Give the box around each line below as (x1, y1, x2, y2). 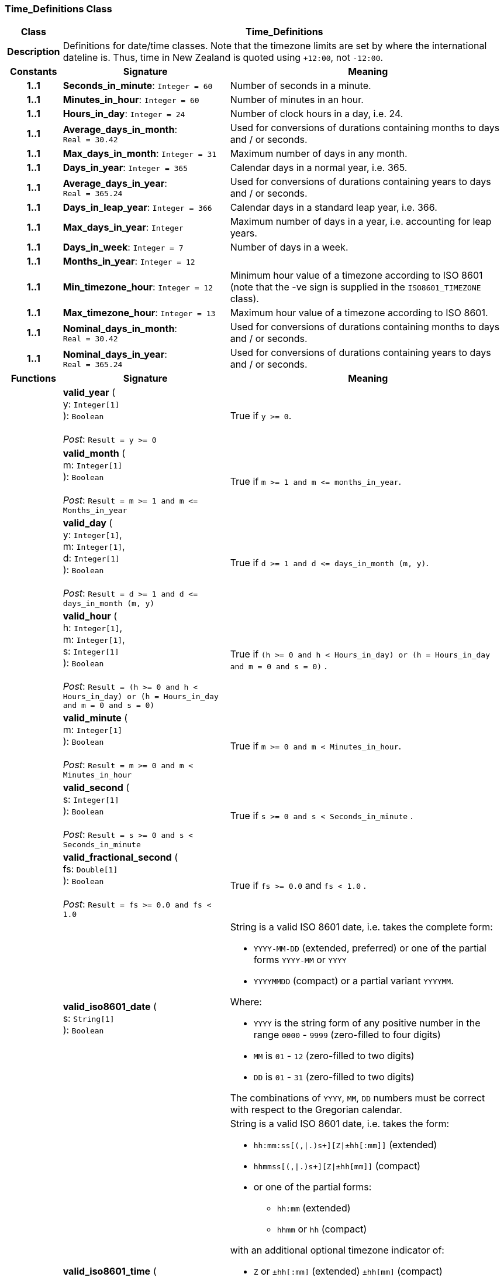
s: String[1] (63, 1012, 115, 1025)
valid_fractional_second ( (63, 851, 178, 864)
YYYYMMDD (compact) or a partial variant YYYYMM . (253, 975, 454, 987)
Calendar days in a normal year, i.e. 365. (230, 162, 408, 174)
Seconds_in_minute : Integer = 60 (63, 80, 213, 92)
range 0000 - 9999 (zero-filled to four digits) (253, 1029, 441, 1041)
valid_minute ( (63, 712, 128, 724)
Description (7, 46, 60, 58)
